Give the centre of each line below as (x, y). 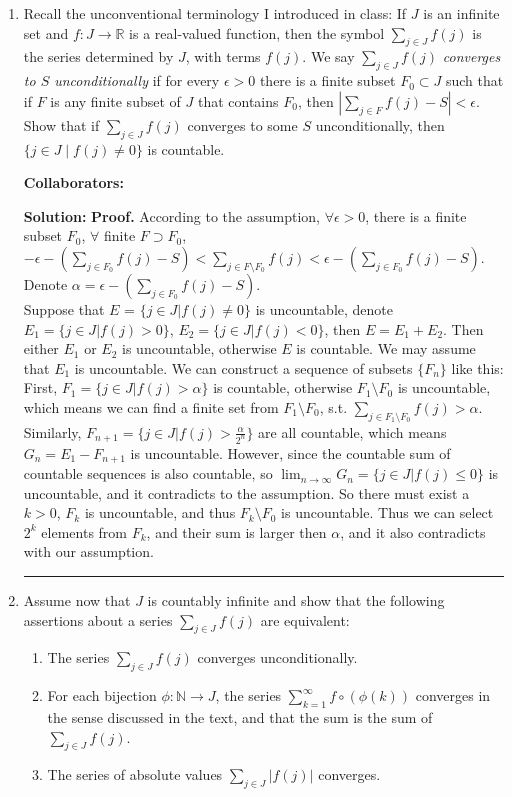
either (41, 348)
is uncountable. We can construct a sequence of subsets (243, 367)
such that (474, 80)
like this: (477, 367)
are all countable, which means (352, 431)
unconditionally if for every (137, 80)
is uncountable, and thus (160, 512)
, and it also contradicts (413, 531)
